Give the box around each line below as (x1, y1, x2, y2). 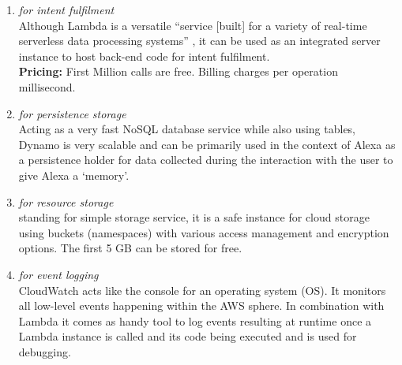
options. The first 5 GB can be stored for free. (18, 240, 242, 256)
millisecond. (18, 78, 76, 95)
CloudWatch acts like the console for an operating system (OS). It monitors (18, 281, 386, 298)
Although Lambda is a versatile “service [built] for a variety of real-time (18, 17, 367, 33)
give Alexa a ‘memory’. (18, 166, 130, 183)
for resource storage (18, 193, 114, 210)
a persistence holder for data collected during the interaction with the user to (18, 151, 393, 168)
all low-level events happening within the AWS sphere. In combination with (18, 297, 385, 314)
